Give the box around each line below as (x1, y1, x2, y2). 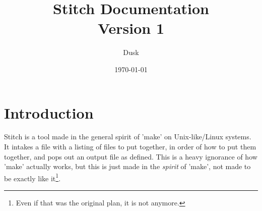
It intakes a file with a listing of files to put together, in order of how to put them (4, 141, 256, 152)
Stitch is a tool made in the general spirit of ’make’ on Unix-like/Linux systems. (4, 131, 251, 142)
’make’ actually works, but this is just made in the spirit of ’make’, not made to (4, 161, 251, 172)
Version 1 (97, 18, 165, 38)
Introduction (4, 102, 94, 123)
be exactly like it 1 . (4, 171, 61, 183)
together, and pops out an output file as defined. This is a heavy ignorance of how (4, 151, 257, 162)
